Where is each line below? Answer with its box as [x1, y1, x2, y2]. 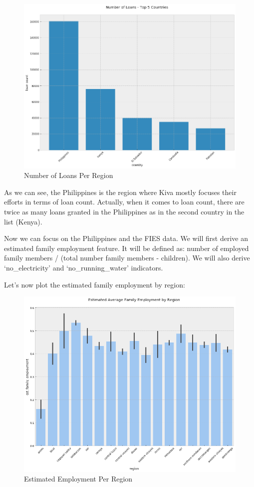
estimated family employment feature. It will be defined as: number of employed [4, 242, 249, 253]
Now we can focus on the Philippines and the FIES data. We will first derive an [4, 233, 248, 243]
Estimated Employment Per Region [24, 473, 133, 484]
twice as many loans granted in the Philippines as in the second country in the [4, 206, 245, 216]
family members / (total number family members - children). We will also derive [4, 252, 250, 263]
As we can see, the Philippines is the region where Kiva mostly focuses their [4, 186, 237, 197]
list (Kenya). [4, 216, 42, 226]
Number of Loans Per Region [24, 170, 113, 180]
